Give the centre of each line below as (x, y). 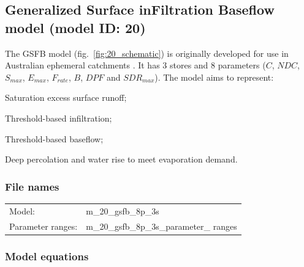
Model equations (47, 256)
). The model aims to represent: (214, 77)
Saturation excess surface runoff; (66, 97)
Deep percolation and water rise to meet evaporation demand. (121, 159)
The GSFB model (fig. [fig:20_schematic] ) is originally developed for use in (147, 53)
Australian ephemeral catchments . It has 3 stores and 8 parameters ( (135, 65)
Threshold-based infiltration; (59, 118)
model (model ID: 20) (75, 27)
